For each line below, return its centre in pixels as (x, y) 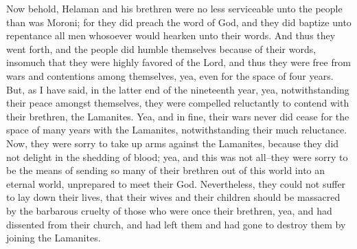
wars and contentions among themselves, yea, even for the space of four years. (170, 75)
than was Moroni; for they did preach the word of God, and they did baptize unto (179, 22)
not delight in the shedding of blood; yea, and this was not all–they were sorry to (177, 156)
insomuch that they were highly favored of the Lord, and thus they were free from (178, 62)
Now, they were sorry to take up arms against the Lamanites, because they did (173, 143)
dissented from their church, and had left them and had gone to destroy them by (176, 224)
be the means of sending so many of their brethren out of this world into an (166, 170)
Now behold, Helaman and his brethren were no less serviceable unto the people (174, 8)
